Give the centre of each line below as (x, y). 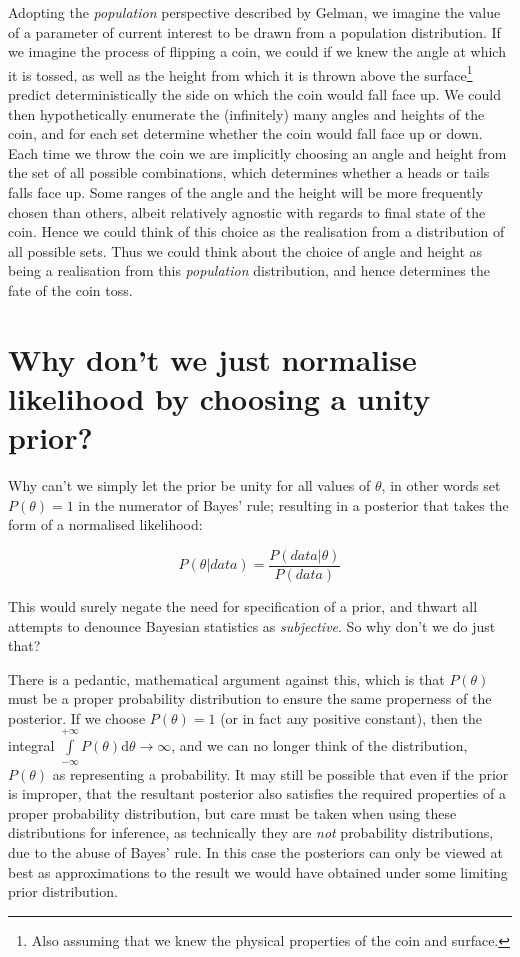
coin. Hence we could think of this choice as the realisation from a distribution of (256, 231)
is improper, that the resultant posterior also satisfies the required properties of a (257, 793)
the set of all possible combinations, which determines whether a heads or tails (249, 172)
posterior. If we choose (77, 717)
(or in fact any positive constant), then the (351, 717)
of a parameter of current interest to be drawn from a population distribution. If (254, 31)
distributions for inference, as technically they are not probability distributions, (251, 832)
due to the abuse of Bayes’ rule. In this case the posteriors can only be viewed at (255, 852)
